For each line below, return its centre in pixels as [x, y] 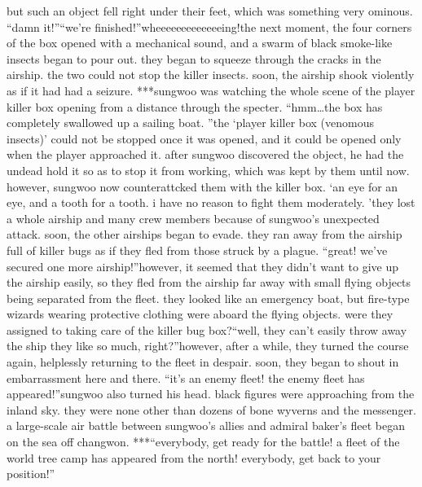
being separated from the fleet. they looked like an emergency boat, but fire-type [208, 298]
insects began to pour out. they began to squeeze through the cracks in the [194, 58]
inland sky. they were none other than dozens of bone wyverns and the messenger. [211, 409]
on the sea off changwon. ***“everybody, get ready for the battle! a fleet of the [203, 442]
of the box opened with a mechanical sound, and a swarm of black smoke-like [200, 43]
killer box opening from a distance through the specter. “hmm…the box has [195, 106]
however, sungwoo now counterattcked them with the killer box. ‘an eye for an [202, 186]
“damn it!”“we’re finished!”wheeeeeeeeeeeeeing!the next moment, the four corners [209, 26]
